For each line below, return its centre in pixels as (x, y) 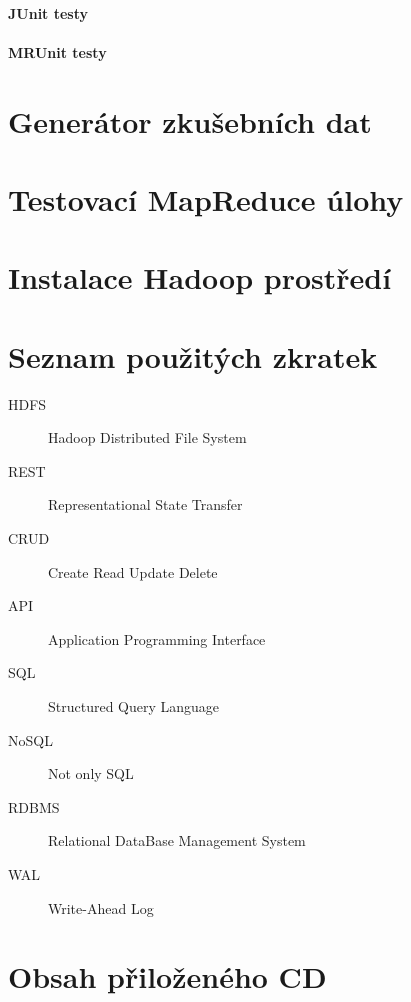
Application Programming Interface (157, 638)
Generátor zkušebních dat (190, 120)
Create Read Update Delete (133, 571)
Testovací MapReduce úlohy (206, 198)
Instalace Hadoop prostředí (200, 277)
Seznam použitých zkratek (193, 355)
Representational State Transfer (145, 504)
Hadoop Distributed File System (147, 437)
